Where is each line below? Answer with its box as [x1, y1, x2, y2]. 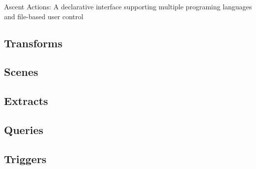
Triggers [4, 151, 47, 166]
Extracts [4, 93, 48, 108]
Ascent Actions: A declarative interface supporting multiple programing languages [4, 1, 252, 11]
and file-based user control [4, 11, 83, 21]
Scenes [4, 64, 38, 79]
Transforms [4, 35, 63, 50]
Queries [4, 122, 43, 137]
